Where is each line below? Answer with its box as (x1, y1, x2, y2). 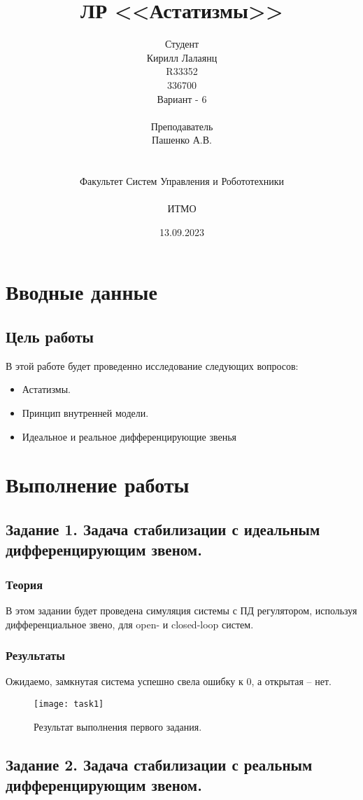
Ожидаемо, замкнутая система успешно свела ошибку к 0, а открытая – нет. (6, 674, 332, 689)
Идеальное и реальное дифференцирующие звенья (22, 429, 237, 443)
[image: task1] (34, 698, 104, 709)
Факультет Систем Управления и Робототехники (80, 174, 284, 188)
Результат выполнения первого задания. (34, 719, 202, 733)
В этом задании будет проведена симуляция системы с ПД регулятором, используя (6, 602, 357, 617)
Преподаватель (150, 118, 213, 133)
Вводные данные (6, 277, 157, 306)
